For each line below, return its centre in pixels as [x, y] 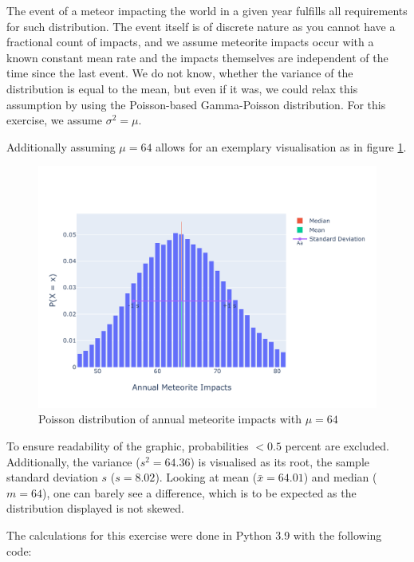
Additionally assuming [61, 146]
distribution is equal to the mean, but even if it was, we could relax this [182, 88]
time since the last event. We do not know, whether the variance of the [180, 73]
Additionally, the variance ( [73, 461]
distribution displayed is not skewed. [95, 508]
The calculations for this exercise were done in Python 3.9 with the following [194, 535]
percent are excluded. [337, 446]
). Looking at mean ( [206, 477]
